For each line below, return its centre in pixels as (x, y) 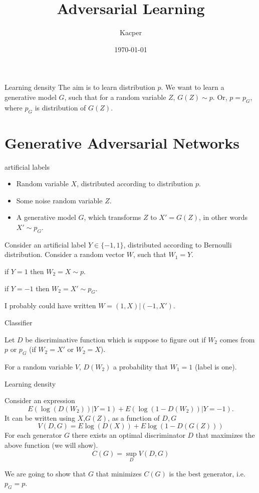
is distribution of (60, 107)
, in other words (223, 217)
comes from (237, 339)
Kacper (131, 32)
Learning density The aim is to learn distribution (80, 87)
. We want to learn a (193, 87)
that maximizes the (225, 435)
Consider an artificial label (45, 244)
